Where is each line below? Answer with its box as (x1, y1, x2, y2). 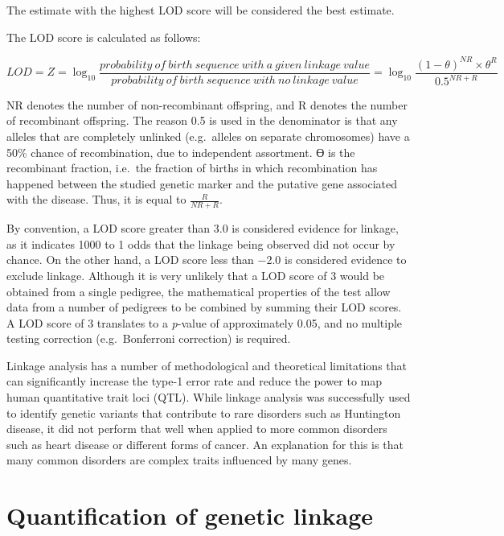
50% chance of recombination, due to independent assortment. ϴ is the (6, 143, 355, 160)
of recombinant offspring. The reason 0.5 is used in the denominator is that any (6, 112, 398, 129)
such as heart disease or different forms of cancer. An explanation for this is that (6, 435, 404, 452)
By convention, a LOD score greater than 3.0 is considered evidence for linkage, (6, 220, 399, 237)
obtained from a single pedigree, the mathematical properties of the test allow (6, 282, 391, 299)
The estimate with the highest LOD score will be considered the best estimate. (6, 2, 395, 18)
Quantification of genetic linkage (6, 499, 374, 532)
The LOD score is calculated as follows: (6, 28, 201, 45)
